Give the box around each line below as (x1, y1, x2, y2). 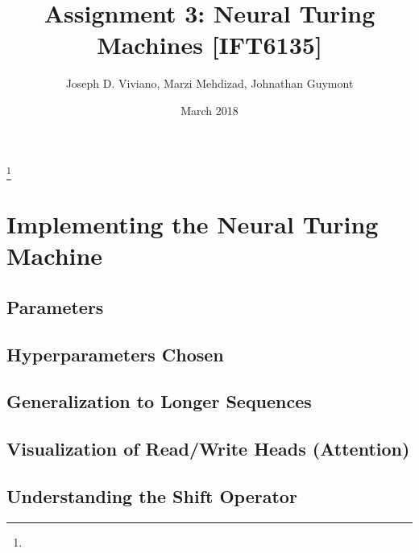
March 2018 (180, 101, 239, 118)
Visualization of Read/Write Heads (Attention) (6, 436, 410, 461)
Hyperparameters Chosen (6, 341, 224, 366)
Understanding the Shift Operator (6, 483, 297, 508)
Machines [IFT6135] (97, 28, 322, 61)
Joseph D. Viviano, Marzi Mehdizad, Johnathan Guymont (65, 75, 354, 92)
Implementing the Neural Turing (6, 208, 379, 241)
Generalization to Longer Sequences (6, 389, 312, 414)
